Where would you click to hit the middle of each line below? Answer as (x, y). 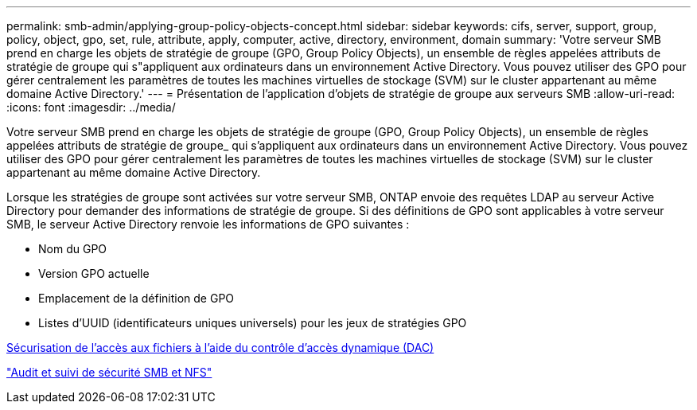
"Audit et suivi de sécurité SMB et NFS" (109, 372)
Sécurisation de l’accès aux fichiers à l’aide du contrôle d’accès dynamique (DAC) (220, 348)
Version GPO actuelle (94, 273)
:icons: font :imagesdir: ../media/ (91, 107)
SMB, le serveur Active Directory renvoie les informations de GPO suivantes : (208, 224)
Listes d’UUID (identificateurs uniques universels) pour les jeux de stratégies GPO (253, 323)
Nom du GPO (73, 249)
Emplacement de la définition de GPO (136, 298)
